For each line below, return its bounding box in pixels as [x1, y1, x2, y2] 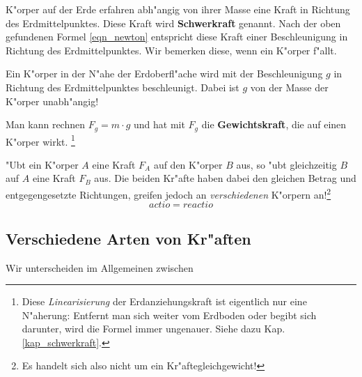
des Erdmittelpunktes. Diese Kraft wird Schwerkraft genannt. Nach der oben [6, 15, 341, 30]
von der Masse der [250, 79, 329, 94]
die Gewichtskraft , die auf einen [201, 117, 347, 132]
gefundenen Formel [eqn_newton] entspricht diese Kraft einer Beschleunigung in [6, 29, 348, 44]
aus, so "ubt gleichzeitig [236, 157, 337, 171]
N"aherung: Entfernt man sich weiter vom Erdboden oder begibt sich [22, 307, 317, 322]
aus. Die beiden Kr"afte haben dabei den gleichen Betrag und [94, 171, 356, 185]
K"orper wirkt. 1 [6, 132, 75, 148]
